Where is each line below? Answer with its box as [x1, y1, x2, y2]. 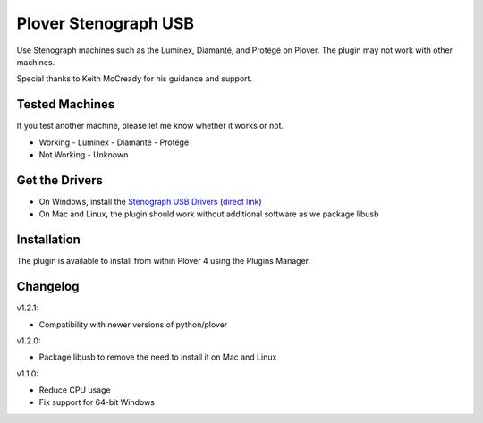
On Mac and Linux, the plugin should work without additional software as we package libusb [38, 208, 379, 219]
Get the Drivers [16, 173, 103, 188]
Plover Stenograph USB [16, 13, 195, 33]
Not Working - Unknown [38, 149, 129, 160]
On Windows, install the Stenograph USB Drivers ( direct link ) [38, 196, 263, 207]
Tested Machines [16, 97, 115, 112]
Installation [16, 233, 80, 248]
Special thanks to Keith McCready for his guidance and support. [16, 73, 253, 84]
